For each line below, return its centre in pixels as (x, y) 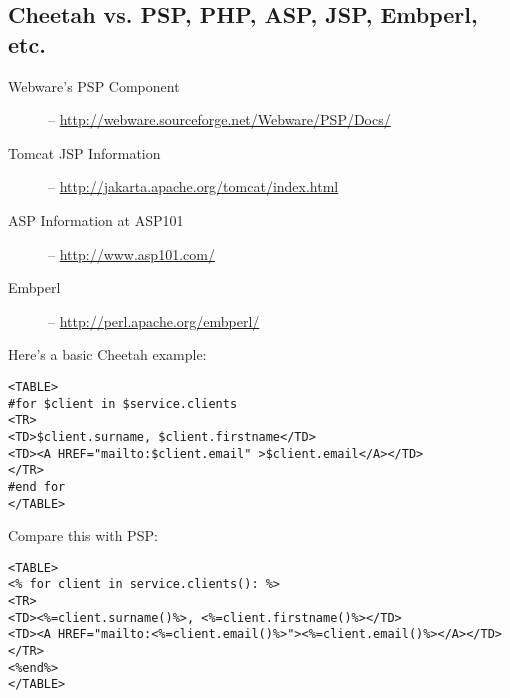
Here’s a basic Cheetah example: (107, 354)
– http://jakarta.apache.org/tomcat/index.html (193, 186)
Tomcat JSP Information (84, 152)
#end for (37, 486)
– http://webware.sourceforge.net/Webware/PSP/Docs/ (219, 119)
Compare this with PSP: (83, 535)
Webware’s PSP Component (94, 85)
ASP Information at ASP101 (96, 219)
